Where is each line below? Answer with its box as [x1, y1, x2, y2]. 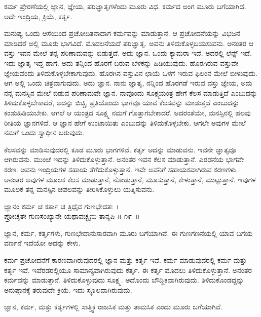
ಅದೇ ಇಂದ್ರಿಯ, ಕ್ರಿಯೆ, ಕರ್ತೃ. [4, 11, 72, 21]
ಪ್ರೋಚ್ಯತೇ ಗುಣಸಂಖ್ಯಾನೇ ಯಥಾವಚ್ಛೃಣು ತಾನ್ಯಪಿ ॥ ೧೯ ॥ [4, 211, 140, 221]
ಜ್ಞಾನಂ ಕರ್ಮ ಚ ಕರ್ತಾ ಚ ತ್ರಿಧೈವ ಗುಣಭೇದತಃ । [4, 201, 119, 211]
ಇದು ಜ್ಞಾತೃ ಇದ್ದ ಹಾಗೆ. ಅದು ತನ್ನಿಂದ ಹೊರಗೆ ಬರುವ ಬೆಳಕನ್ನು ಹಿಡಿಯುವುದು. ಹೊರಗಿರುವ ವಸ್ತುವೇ [4, 57, 238, 68]
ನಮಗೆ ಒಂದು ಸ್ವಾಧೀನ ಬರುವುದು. [4, 127, 85, 138]
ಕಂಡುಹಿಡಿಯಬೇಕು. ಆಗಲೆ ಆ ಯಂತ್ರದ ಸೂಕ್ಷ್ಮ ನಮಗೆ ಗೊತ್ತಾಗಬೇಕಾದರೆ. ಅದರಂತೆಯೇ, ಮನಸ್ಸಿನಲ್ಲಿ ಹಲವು [4, 107, 251, 117]
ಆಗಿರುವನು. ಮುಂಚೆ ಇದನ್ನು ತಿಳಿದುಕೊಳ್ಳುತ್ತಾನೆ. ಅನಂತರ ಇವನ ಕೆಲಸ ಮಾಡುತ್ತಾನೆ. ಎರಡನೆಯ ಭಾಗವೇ [4, 154, 244, 165]
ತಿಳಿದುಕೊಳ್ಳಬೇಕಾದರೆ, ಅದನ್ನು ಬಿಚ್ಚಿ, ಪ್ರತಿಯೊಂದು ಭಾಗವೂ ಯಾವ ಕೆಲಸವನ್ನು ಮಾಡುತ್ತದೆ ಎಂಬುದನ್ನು [4, 97, 240, 108]
